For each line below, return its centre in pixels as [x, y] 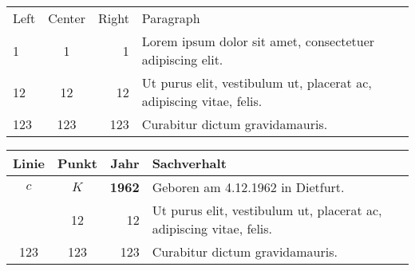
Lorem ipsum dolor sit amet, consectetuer [258, 41]
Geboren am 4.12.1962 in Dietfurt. [248, 187]
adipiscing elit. [182, 59]
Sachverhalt [189, 163]
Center [67, 18]
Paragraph [171, 18]
